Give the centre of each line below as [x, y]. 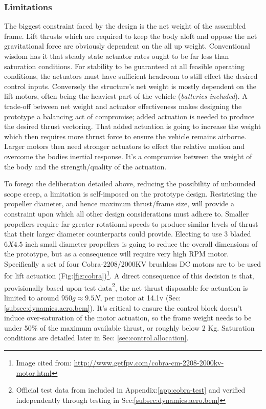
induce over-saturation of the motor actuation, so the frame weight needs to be [128, 318]
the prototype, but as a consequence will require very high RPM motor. [117, 254]
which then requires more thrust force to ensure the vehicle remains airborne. [125, 136]
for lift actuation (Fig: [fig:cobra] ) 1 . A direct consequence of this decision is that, [129, 275]
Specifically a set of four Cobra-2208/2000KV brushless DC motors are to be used [133, 263]
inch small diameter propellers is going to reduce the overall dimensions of [141, 243]
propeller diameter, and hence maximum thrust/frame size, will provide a [119, 203]
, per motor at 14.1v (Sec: [140, 297]
